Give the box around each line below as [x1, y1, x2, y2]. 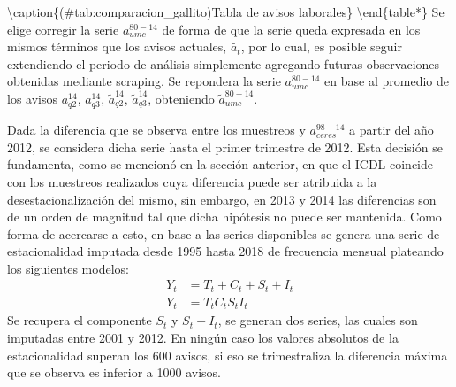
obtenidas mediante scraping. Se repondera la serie [7, 72, 281, 90]
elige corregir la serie [7, 19, 119, 38]
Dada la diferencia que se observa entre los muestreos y [7, 120, 306, 139]
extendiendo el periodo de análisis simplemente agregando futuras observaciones [7, 54, 440, 73]
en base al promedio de [324, 72, 449, 90]
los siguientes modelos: [7, 259, 129, 277]
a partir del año [349, 120, 434, 139]
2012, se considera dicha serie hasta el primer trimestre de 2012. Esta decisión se [7, 137, 443, 156]
